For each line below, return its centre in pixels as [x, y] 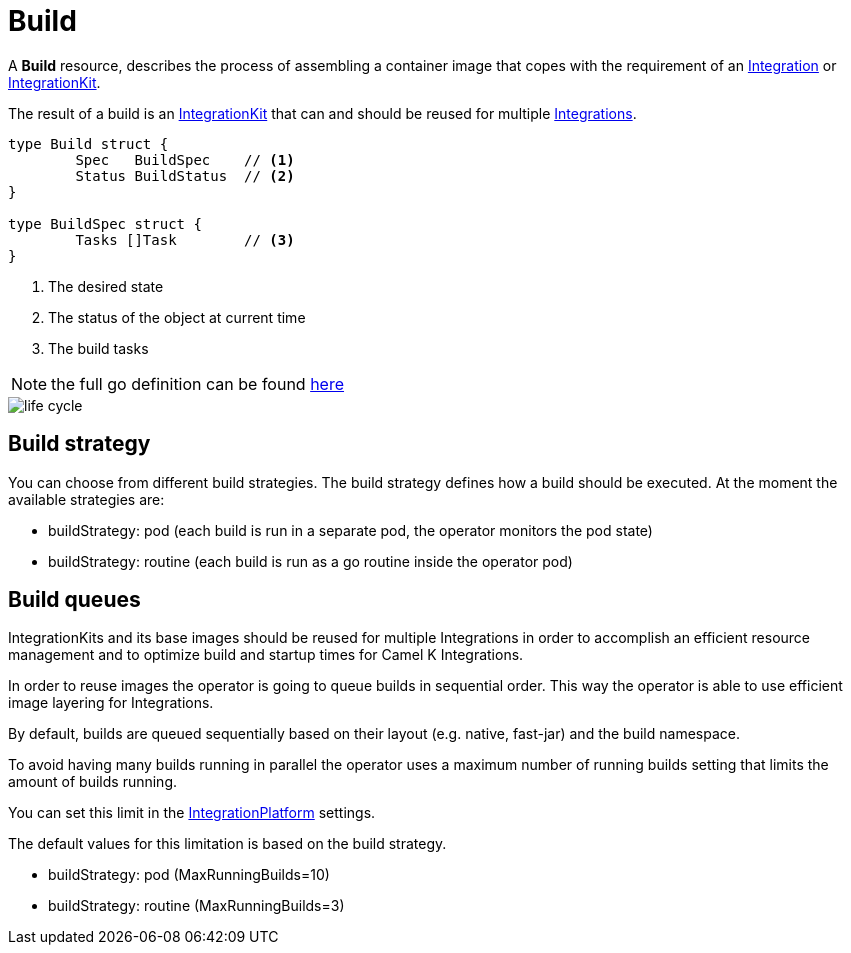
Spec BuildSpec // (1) [185, 159]
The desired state [106, 286]
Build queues [74, 600]
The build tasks [98, 348]
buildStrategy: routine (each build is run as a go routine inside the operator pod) [310, 561]
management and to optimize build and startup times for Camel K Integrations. [266, 655]
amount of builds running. [93, 782]
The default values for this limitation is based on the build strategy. [227, 844]
